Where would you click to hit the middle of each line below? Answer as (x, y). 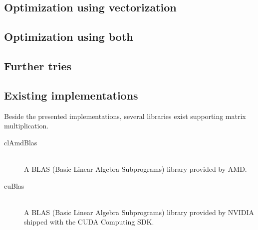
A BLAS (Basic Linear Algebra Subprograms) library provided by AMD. (135, 169)
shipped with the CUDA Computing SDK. (89, 222)
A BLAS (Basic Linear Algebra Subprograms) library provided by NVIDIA (139, 212)
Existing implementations (71, 95)
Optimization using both (69, 37)
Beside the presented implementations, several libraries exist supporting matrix (125, 116)
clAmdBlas (21, 142)
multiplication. (26, 126)
